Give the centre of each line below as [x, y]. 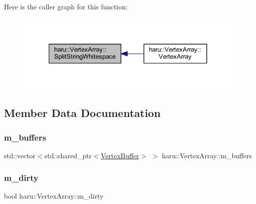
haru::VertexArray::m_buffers [207, 155]
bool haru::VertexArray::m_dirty [54, 195]
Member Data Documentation [82, 113]
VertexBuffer [120, 155]
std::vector [20, 155]
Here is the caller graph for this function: [66, 6]
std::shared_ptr [68, 155]
